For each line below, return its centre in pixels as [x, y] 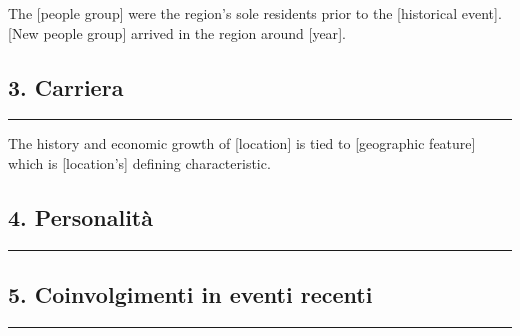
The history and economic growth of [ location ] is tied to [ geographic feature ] [242, 143]
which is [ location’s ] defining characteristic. [139, 162]
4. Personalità [80, 216]
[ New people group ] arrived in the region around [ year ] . [177, 32]
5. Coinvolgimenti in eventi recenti [190, 294]
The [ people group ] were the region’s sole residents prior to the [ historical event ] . [255, 13]
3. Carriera [66, 86]
